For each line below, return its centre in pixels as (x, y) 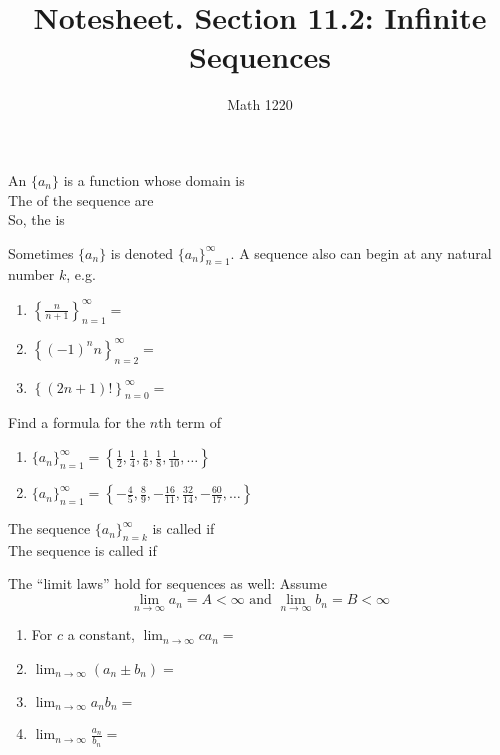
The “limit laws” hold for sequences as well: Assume (167, 583)
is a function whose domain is (154, 179)
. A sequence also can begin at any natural (361, 252)
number (31, 274)
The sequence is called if (82, 549)
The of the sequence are (81, 199)
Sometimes (41, 252)
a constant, (101, 634)
